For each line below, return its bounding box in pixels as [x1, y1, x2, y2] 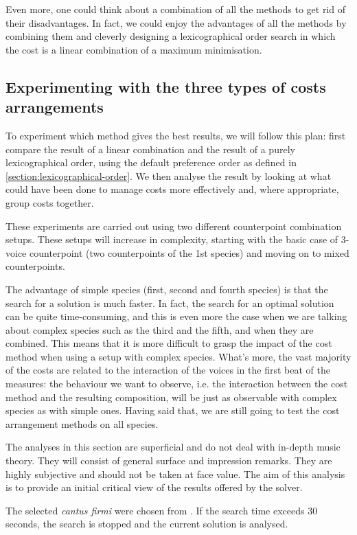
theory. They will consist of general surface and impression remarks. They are [5, 453, 332, 468]
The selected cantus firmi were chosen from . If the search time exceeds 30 [5, 503, 318, 517]
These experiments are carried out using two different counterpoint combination [5, 218, 342, 233]
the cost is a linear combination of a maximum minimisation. [5, 42, 262, 56]
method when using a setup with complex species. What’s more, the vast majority [5, 349, 352, 363]
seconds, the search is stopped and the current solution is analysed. [5, 516, 288, 531]
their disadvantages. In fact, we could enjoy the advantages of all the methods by [5, 15, 347, 30]
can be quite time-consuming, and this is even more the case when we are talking [5, 309, 347, 323]
